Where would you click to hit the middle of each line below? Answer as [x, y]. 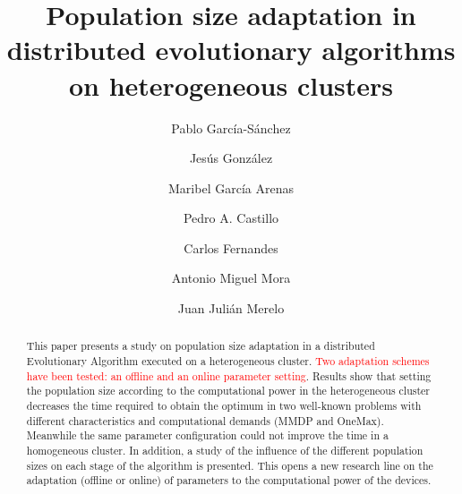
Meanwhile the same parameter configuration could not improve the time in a [207, 435]
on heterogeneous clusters [231, 85]
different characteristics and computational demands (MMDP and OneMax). [205, 420]
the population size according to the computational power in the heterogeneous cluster [228, 391]
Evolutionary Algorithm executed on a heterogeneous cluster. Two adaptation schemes [228, 361]
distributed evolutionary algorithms [231, 50]
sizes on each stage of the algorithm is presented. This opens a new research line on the [230, 465]
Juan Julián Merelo [231, 308]
